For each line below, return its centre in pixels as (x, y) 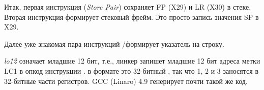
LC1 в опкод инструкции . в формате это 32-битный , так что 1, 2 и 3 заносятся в (131, 70)
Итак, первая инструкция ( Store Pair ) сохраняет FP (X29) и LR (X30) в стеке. (128, 7)
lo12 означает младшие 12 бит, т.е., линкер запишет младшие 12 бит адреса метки (132, 61)
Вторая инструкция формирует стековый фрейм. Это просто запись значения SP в (131, 17)
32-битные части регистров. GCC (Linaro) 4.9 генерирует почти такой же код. (126, 81)
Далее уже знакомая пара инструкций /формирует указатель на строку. (114, 43)
